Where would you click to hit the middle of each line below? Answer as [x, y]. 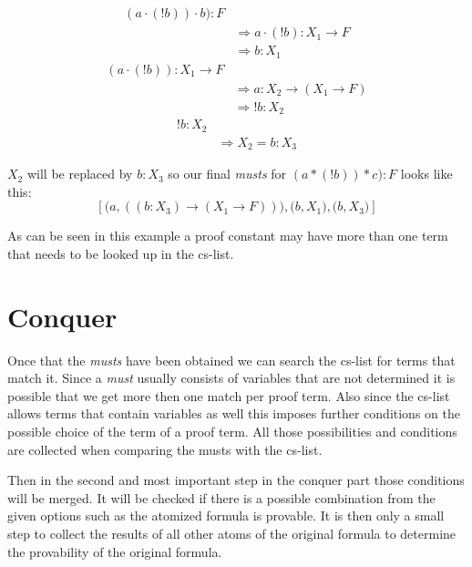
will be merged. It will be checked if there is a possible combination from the [221, 497]
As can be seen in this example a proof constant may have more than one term [228, 236]
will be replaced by [80, 174]
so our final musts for [227, 174]
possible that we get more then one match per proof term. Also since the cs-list [229, 395]
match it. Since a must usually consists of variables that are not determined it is [231, 378]
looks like [426, 174]
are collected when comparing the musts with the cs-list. [165, 449]
